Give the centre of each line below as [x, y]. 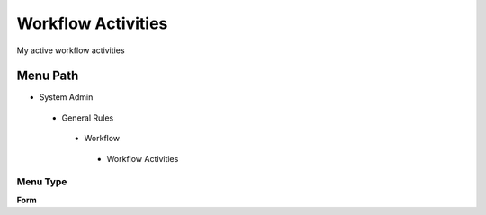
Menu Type [42, 182]
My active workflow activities [71, 50]
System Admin [66, 97]
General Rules [88, 118]
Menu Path [48, 76]
